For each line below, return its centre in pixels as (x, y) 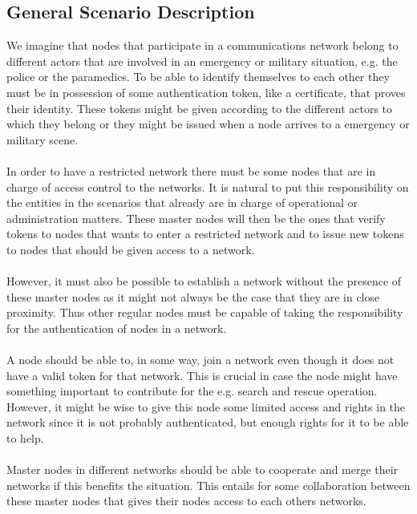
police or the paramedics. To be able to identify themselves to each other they (198, 77)
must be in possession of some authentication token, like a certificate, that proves (206, 92)
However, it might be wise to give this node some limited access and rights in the (206, 406)
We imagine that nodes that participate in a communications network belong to (202, 45)
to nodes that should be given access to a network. (131, 249)
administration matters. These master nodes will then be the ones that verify (196, 218)
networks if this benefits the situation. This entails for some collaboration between (208, 485)
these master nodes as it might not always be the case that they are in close (193, 296)
